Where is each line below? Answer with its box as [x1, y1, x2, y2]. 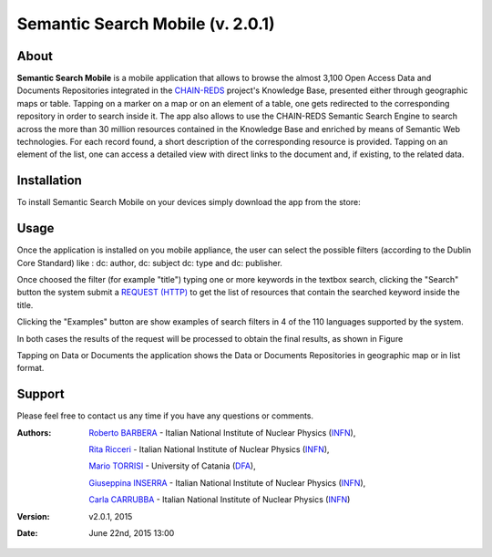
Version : [16, 511, 50, 521]
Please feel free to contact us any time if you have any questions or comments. [16, 410, 314, 421]
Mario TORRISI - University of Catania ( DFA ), [88, 460, 256, 471]
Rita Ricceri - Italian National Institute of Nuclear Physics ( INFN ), [88, 444, 330, 455]
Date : [16, 527, 38, 538]
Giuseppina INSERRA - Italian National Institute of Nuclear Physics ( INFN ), [88, 477, 366, 488]
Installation [16, 173, 82, 189]
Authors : [16, 427, 52, 438]
